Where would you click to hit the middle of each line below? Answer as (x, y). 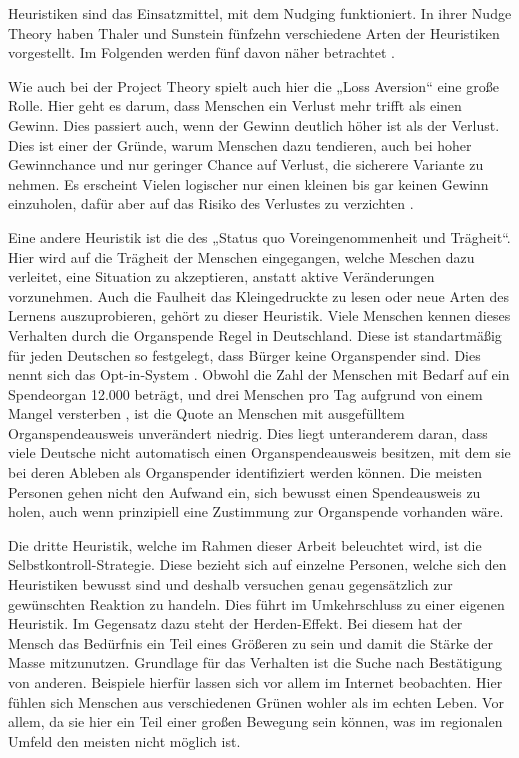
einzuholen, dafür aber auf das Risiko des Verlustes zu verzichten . (211, 203)
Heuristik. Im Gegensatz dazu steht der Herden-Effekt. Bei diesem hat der (235, 623)
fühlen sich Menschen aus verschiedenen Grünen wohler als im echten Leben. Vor (256, 701)
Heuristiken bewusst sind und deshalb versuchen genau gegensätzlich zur (230, 584)
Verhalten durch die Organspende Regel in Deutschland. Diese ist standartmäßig (255, 334)
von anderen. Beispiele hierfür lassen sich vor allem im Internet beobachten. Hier (255, 682)
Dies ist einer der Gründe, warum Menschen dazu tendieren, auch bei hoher (240, 144)
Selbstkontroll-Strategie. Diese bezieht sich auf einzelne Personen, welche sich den (257, 564)
